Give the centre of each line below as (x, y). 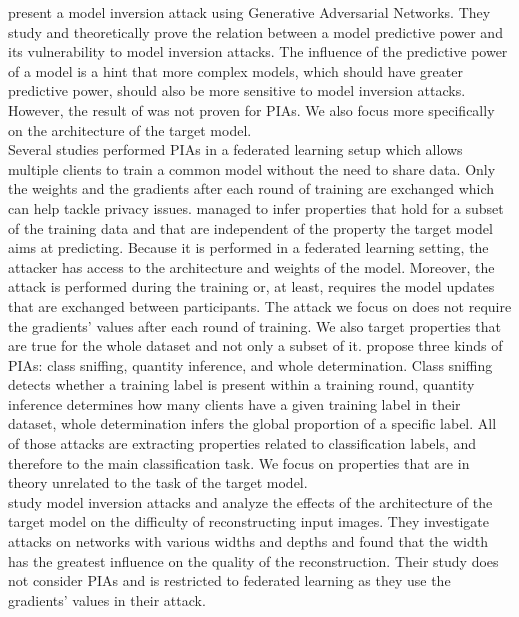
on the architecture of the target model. (130, 129)
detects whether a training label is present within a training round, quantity (241, 384)
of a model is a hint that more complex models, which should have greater (235, 70)
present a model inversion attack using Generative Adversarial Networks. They (249, 12)
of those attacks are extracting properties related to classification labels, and (242, 443)
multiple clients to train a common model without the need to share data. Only (252, 168)
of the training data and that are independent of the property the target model (250, 227)
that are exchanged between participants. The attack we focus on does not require (260, 305)
